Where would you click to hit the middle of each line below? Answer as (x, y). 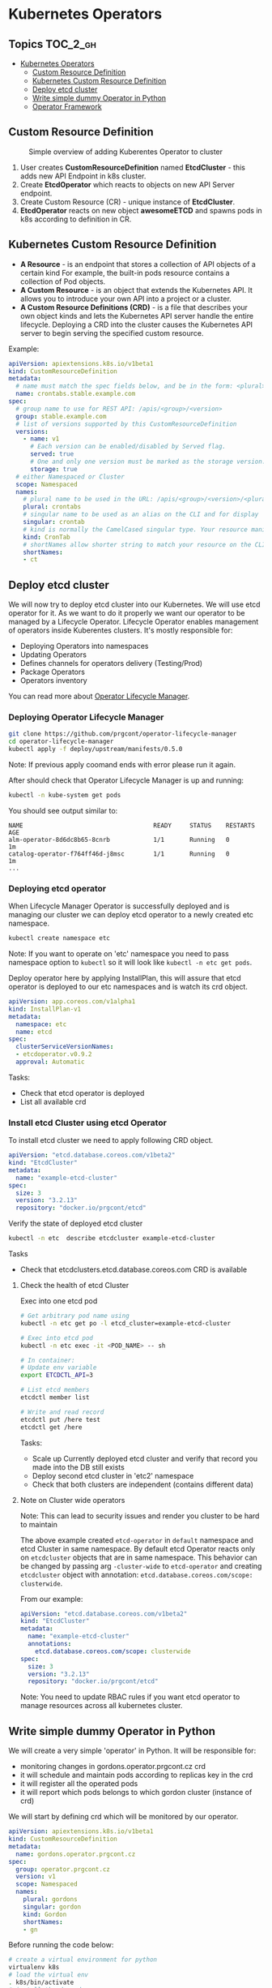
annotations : (50, 1644)
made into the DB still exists (79, 1467)
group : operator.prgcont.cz (63, 1869)
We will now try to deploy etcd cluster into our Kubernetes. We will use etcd (134, 604)
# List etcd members (55, 1390)
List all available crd (53, 1101)
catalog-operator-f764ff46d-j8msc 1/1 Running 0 (119, 854)
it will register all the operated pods (79, 1784)
